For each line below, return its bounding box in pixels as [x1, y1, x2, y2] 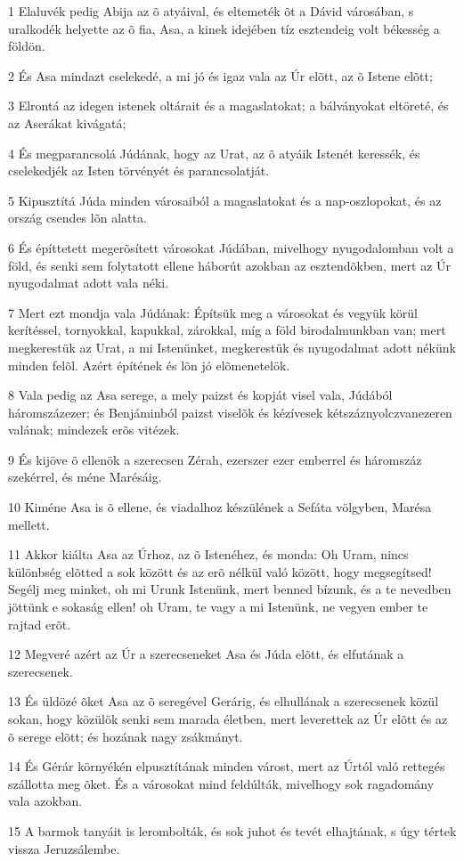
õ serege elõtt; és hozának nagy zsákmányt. [8, 727, 243, 745]
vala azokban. [8, 792, 83, 810]
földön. [8, 37, 45, 55]
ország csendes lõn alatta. [8, 208, 147, 227]
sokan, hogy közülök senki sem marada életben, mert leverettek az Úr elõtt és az [8, 710, 448, 727]
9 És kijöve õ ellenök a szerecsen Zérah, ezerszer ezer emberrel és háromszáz [8, 450, 422, 468]
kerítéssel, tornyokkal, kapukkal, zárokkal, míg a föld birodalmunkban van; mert [8, 321, 446, 339]
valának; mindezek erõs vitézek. [8, 420, 180, 439]
